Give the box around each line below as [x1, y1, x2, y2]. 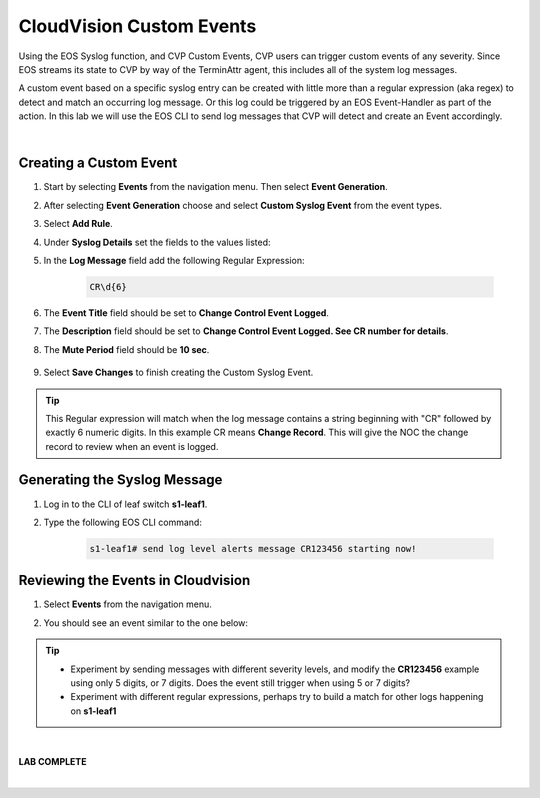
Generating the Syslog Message [18, 471, 223, 489]
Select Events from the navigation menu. [43, 598, 212, 610]
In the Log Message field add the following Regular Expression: [43, 254, 305, 266]
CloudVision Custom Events [18, 15, 257, 37]
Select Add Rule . [43, 218, 114, 230]
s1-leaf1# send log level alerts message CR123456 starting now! [89, 543, 417, 554]
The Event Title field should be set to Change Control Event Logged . [43, 306, 330, 319]
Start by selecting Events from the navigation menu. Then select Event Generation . [43, 181, 389, 193]
